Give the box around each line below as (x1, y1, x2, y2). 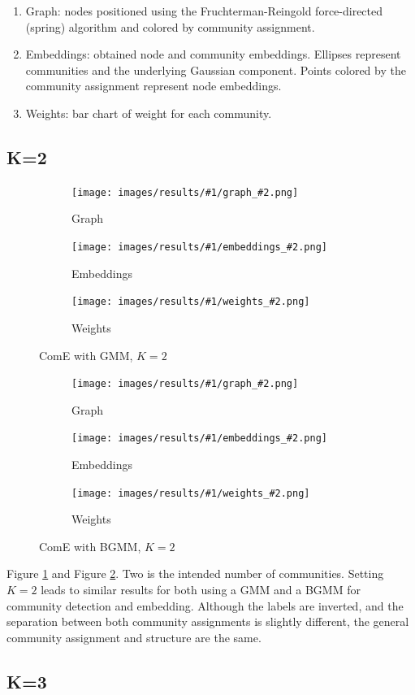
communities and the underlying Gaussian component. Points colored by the (25, 61, 406, 78)
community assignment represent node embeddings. (25, 77, 282, 94)
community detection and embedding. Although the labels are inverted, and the (6, 597, 404, 614)
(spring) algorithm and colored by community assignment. (25, 18, 315, 35)
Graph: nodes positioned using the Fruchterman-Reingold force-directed (25, 2, 383, 19)
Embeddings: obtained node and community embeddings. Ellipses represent (25, 46, 401, 63)
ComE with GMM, (39, 346, 133, 363)
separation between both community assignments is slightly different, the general (6, 613, 409, 630)
